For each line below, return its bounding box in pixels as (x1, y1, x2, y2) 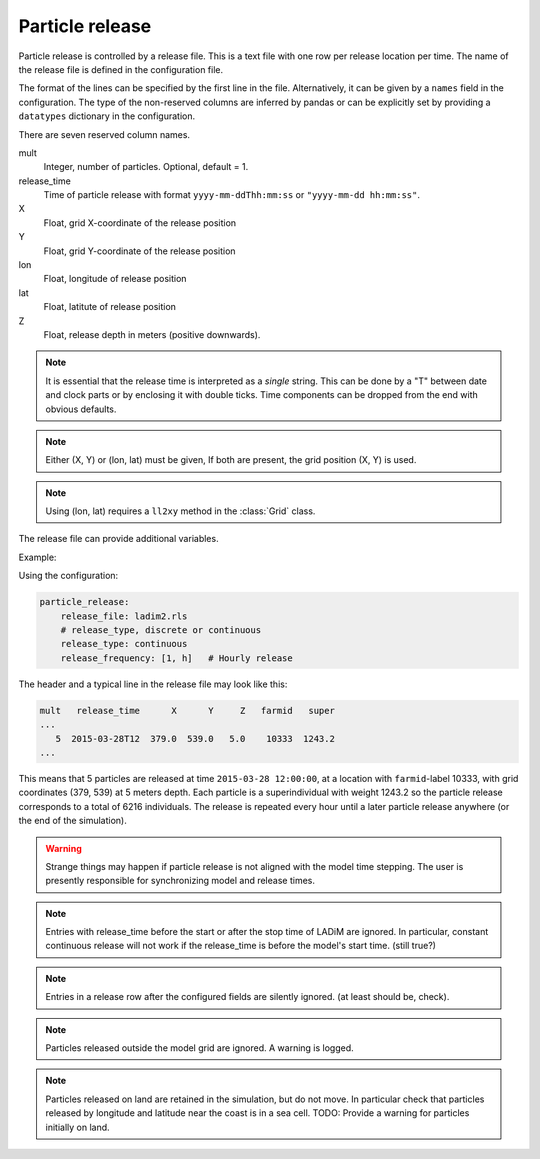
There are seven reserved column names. (18, 128, 190, 140)
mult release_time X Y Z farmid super (39, 705, 335, 716)
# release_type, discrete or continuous (60, 625, 262, 636)
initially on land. (45, 1121, 110, 1133)
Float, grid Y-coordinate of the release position (43, 245, 236, 257)
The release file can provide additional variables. (18, 533, 219, 545)
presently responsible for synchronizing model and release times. (45, 875, 315, 887)
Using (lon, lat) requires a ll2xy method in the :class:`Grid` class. (45, 505, 316, 517)
